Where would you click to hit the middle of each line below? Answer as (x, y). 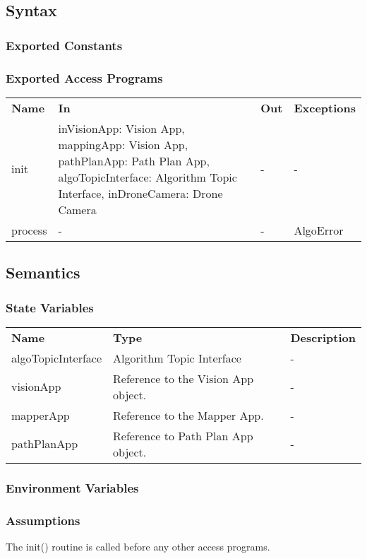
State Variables (50, 307)
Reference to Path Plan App (183, 435)
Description (323, 337)
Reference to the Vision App (183, 378)
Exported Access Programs (84, 77)
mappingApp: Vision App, (123, 144)
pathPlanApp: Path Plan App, (134, 160)
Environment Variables (72, 487)
